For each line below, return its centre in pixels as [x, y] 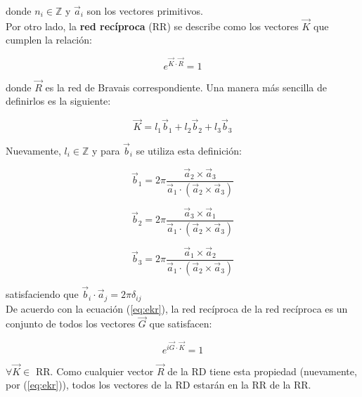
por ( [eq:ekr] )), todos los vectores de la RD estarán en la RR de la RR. [159, 385]
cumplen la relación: [49, 40]
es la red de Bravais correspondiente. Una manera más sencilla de [186, 87]
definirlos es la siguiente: [58, 101]
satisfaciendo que [42, 294]
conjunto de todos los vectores [71, 324]
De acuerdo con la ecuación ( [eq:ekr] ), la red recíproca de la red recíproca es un [177, 308]
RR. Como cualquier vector [95, 371]
